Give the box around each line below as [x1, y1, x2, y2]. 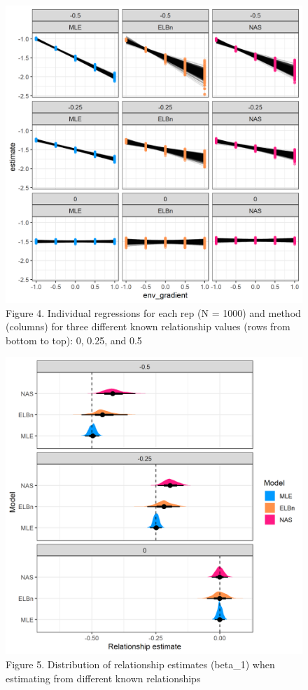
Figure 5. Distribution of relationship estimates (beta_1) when [6, 656, 275, 671]
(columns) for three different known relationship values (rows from [6, 319, 290, 334]
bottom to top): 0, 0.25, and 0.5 [6, 332, 142, 347]
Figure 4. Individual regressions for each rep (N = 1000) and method [6, 305, 301, 320]
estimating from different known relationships [6, 670, 201, 685]
